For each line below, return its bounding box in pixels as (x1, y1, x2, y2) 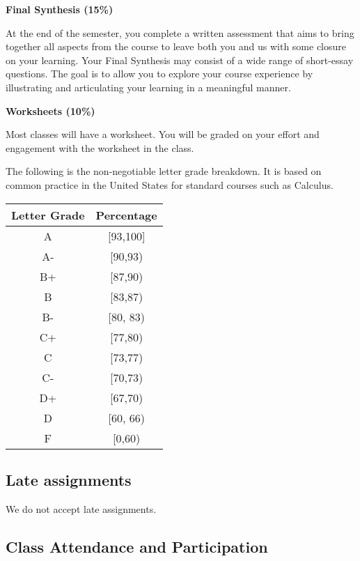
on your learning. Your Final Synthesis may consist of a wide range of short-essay (6, 52, 354, 67)
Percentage (95, 206, 157, 223)
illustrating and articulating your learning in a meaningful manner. (6, 79, 291, 94)
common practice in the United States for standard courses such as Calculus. (6, 177, 334, 192)
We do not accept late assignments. (6, 501, 157, 516)
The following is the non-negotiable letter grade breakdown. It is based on (6, 164, 322, 178)
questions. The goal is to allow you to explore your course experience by (6, 66, 313, 81)
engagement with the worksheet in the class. (6, 140, 194, 155)
